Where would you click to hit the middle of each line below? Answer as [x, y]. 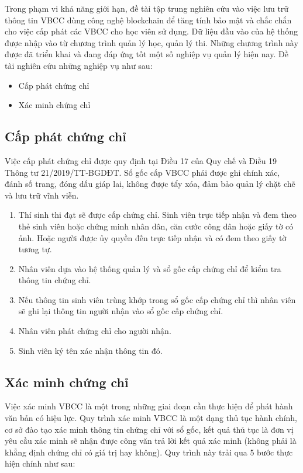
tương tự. [35, 249]
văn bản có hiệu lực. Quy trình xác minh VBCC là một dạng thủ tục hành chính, [151, 418]
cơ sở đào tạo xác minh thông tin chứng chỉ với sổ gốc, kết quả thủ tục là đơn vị [149, 429]
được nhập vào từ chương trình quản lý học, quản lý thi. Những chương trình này [151, 42]
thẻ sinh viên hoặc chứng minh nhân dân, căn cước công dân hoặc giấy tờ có [156, 226]
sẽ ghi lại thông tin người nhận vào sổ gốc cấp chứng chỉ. [121, 311]
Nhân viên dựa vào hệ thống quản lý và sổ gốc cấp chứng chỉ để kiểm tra [150, 268]
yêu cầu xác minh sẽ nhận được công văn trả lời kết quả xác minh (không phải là [151, 441]
